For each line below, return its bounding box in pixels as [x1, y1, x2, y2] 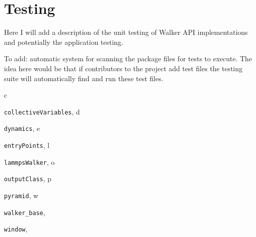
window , [4, 224, 27, 234]
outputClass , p [4, 173, 52, 184]
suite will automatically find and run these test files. [4, 73, 163, 83]
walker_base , [4, 207, 45, 217]
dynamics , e [4, 123, 40, 133]
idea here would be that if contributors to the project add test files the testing [4, 63, 243, 73]
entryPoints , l [4, 140, 50, 150]
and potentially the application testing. [4, 36, 124, 47]
